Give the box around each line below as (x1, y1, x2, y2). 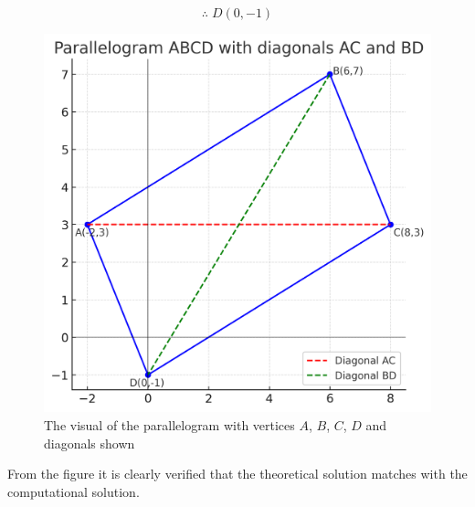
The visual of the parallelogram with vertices (44, 416, 295, 435)
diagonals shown (44, 433, 135, 452)
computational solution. (7, 481, 140, 501)
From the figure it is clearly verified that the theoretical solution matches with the (7, 464, 468, 483)
